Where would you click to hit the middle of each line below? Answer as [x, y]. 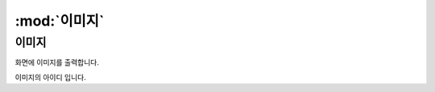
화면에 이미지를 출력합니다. [57, 62]
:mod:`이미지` [60, 21]
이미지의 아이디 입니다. [50, 77]
